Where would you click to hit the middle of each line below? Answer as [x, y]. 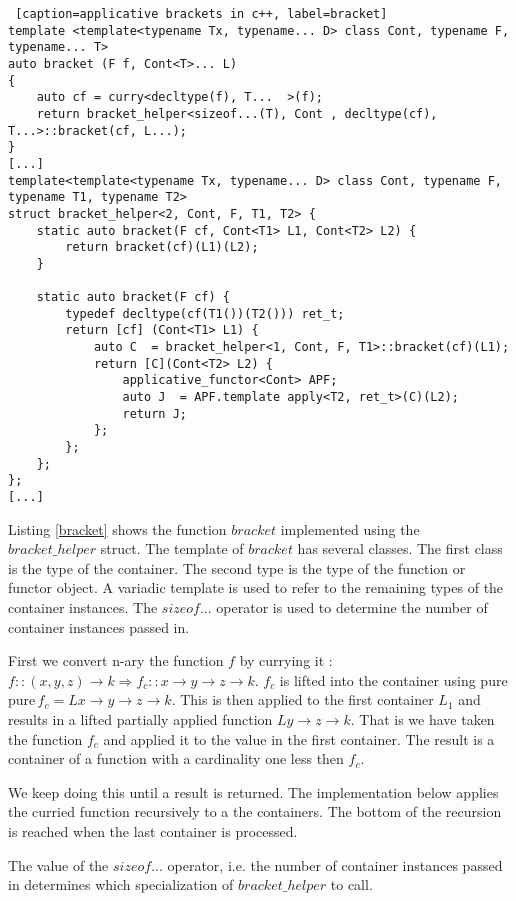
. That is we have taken [422, 719]
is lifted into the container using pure [393, 679]
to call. [351, 884]
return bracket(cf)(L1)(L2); [162, 247]
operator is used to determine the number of [352, 607]
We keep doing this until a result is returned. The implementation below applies [253, 791]
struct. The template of [172, 548]
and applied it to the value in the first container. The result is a [299, 738]
